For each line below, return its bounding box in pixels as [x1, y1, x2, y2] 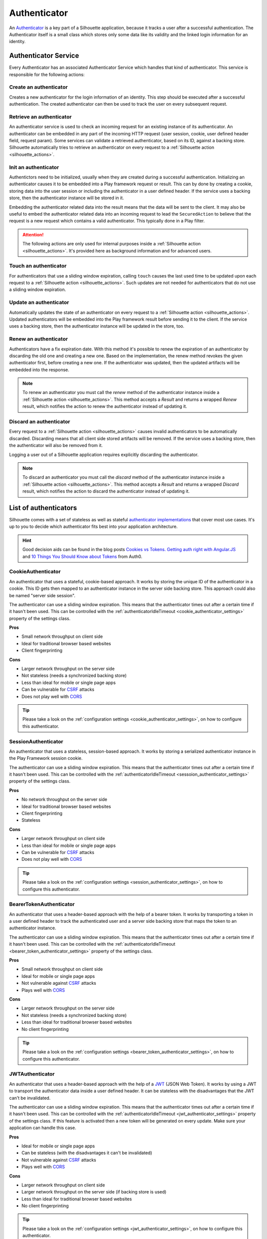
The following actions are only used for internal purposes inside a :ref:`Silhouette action [22, 241, 201, 247]
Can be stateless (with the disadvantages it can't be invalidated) [21, 1150, 153, 1156]
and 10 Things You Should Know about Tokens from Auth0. [22, 553, 143, 560]
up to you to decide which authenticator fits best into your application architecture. [9, 523, 178, 530]
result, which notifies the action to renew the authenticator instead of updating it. [22, 403, 187, 409]
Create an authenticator [9, 84, 68, 91]
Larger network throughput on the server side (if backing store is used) [21, 1189, 167, 1195]
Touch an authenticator [9, 263, 67, 270]
